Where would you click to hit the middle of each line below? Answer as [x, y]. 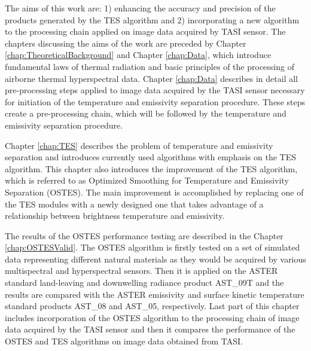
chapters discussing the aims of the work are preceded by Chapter [126, 43]
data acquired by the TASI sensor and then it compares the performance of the [150, 329]
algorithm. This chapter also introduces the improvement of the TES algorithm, [151, 168]
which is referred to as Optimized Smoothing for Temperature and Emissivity [147, 180]
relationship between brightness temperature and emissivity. [115, 216]
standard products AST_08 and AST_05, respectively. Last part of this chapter [152, 306]
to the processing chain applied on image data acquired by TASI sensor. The [145, 31]
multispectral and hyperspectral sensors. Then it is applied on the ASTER [141, 271]
